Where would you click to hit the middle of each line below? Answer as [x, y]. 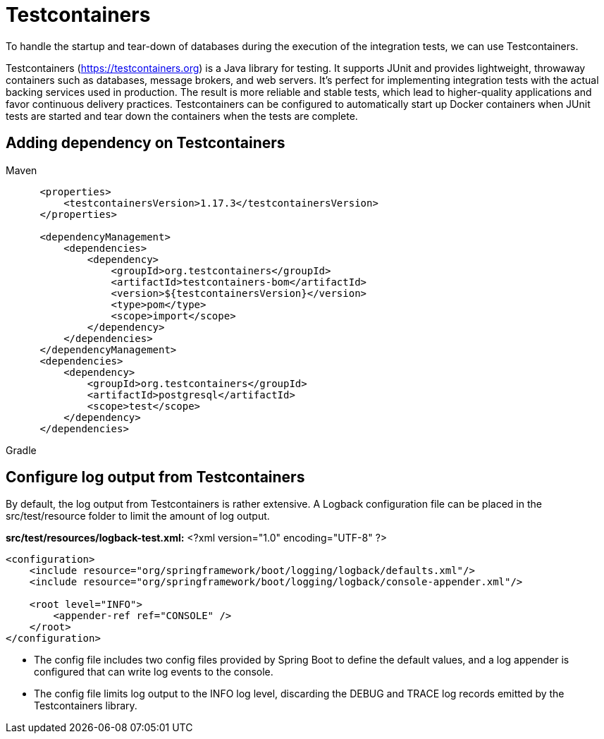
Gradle [21, 450]
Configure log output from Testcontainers [155, 477]
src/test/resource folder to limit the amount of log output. [138, 516]
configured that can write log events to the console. [154, 672]
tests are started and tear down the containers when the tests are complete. [182, 116]
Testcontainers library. [86, 706]
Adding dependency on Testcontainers [146, 143]
